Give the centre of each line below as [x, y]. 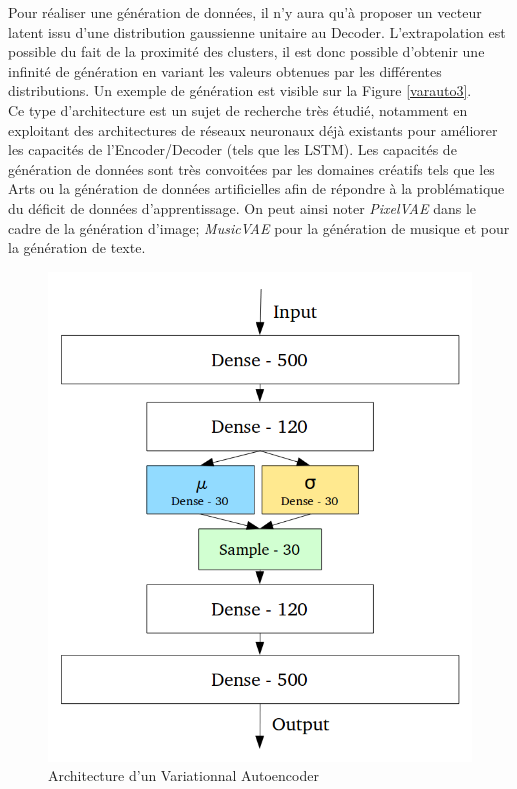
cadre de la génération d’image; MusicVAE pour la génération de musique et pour [259, 227]
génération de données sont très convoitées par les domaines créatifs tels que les [251, 168]
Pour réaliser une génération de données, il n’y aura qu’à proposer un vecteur [245, 12]
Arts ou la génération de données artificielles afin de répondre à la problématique [256, 188]
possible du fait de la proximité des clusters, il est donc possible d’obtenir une [246, 51]
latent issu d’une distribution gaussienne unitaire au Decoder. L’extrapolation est [257, 31]
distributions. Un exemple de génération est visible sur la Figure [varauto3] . [240, 90]
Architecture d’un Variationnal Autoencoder [183, 775]
